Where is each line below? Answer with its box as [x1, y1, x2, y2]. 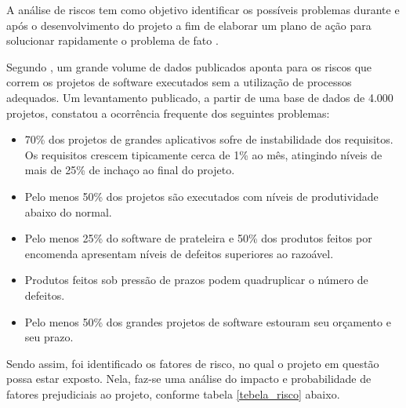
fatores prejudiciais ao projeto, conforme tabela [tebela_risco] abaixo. [6, 385, 340, 402]
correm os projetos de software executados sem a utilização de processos [6, 74, 352, 90]
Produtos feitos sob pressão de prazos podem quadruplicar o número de [24, 271, 368, 288]
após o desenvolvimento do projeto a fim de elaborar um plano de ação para [6, 16, 372, 33]
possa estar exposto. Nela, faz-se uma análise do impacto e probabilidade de [6, 370, 372, 387]
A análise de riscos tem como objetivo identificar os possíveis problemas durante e [6, 2, 400, 17]
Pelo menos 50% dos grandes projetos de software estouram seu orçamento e [24, 313, 391, 330]
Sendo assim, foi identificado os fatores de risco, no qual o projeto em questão [6, 355, 379, 371]
